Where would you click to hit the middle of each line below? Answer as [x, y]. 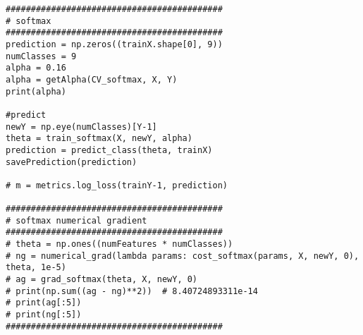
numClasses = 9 [41, 56]
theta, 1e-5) [36, 268]
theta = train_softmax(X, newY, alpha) [99, 139]
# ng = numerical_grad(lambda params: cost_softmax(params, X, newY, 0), [183, 256]
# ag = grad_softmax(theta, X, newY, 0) [102, 280]
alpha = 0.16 [36, 68]
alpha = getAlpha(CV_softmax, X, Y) [92, 79]
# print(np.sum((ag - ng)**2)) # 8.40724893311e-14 [132, 291]
